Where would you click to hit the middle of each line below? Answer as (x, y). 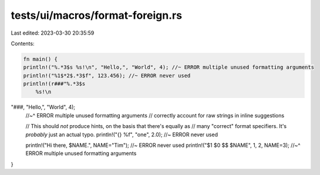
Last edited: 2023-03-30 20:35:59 (53, 33)
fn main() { (41, 59)
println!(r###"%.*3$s (54, 84)
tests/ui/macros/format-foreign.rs (96, 15)
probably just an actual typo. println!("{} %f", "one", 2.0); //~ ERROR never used (122, 134)
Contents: (23, 43)
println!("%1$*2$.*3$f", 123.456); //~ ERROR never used (107, 75)
